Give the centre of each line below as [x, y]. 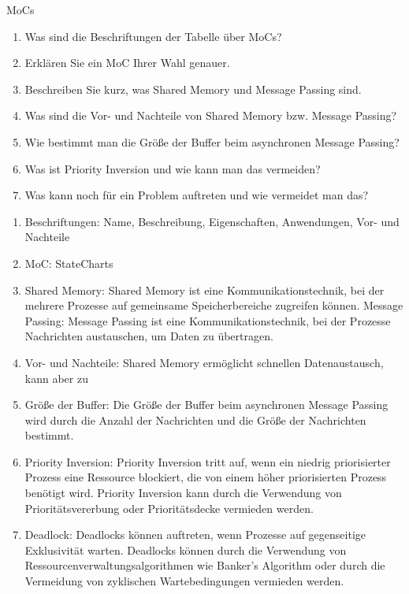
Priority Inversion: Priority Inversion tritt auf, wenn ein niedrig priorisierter [208, 461]
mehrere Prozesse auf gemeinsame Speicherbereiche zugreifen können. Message [214, 305]
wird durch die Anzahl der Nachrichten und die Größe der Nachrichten [195, 420]
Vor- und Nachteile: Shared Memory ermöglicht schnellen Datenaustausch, [204, 362]
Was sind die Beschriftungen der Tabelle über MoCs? [153, 36]
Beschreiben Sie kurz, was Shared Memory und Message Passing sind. [193, 89]
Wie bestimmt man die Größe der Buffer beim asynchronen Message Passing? [212, 141]
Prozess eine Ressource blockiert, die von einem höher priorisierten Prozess [206, 477]
